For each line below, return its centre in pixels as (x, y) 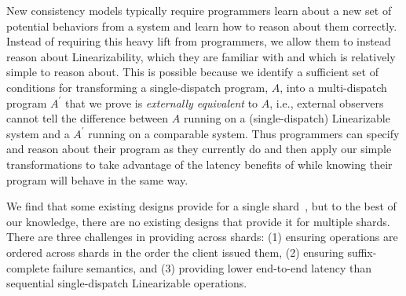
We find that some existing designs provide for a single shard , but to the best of (201, 206)
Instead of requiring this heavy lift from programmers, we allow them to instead (199, 41)
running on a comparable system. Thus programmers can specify (244, 133)
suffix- (362, 252)
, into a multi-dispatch (333, 87)
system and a (38, 133)
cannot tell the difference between (88, 118)
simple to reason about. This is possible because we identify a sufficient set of (192, 72)
